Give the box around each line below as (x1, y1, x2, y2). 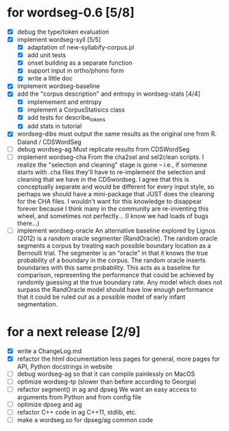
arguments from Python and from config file (16, 392, 142, 401)
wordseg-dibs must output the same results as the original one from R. (16, 129, 217, 138)
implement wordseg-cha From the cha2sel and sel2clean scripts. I (16, 153, 204, 161)
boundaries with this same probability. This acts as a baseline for (16, 263, 201, 271)
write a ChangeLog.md (16, 346, 82, 355)
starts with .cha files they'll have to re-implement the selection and (16, 167, 206, 176)
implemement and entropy (27, 98, 102, 106)
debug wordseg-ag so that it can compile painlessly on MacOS (16, 370, 195, 378)
